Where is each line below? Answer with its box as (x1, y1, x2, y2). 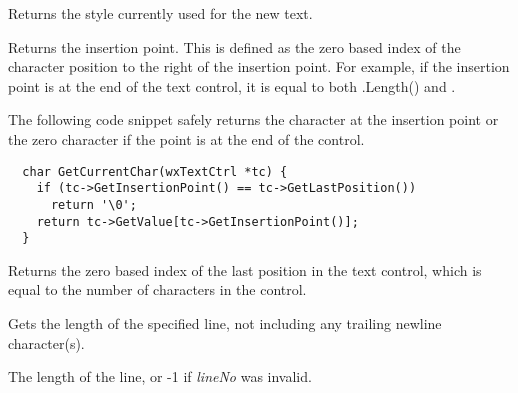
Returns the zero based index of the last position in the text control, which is (8, 259, 482, 280)
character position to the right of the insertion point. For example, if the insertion (8, 56, 510, 77)
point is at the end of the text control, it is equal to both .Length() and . (8, 75, 456, 96)
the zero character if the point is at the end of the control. (8, 128, 365, 149)
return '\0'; (50, 197, 137, 212)
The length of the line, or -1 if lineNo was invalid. (8, 366, 312, 387)
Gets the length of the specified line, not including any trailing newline (8, 313, 442, 334)
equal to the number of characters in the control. (8, 279, 307, 300)
